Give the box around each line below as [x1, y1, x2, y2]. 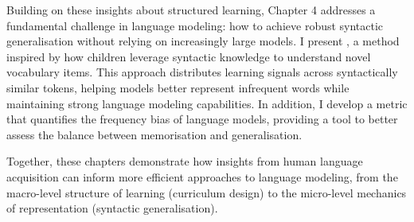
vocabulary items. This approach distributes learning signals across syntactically [6, 64, 398, 80]
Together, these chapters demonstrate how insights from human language [6, 153, 363, 169]
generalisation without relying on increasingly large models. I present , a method [6, 33, 400, 49]
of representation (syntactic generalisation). [6, 200, 218, 216]
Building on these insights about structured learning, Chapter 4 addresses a [6, 2, 376, 18]
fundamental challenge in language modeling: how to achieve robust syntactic [6, 17, 384, 33]
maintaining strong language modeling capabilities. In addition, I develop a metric [6, 95, 408, 111]
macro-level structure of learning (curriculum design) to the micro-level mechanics [6, 184, 407, 201]
